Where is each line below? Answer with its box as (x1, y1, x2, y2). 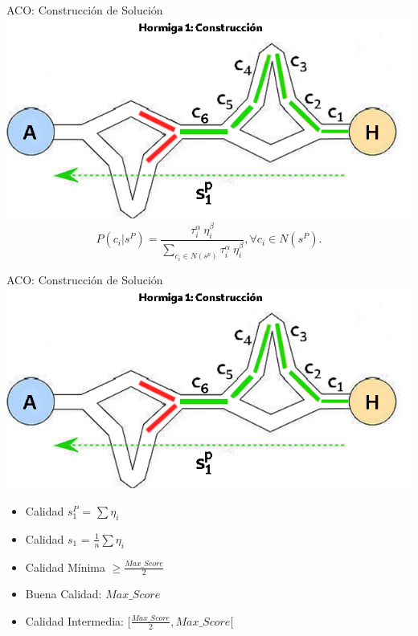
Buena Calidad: (25, 585, 102, 602)
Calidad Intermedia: (25, 612, 124, 629)
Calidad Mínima (25, 558, 105, 575)
